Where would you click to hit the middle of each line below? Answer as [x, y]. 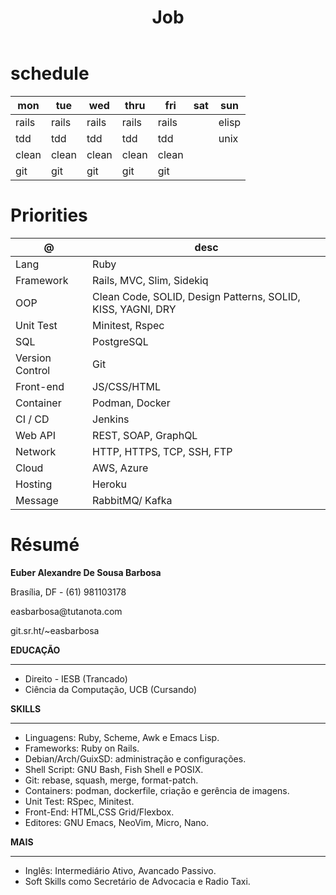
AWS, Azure [120, 468]
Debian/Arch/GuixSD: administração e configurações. [135, 758]
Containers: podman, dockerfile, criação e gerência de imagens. [157, 790]
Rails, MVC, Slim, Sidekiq [150, 280]
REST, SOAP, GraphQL [145, 435]
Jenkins [111, 419]
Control [33, 370]
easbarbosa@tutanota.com [66, 611]
